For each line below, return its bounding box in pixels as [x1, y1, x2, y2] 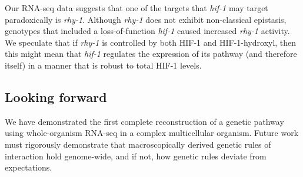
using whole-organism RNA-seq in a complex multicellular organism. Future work [5, 127, 299, 139]
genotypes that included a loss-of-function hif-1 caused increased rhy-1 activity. [5, 25, 290, 37]
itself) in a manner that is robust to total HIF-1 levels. [5, 59, 202, 71]
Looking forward [5, 87, 107, 105]
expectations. [5, 161, 52, 173]
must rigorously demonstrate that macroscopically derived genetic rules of [5, 138, 271, 150]
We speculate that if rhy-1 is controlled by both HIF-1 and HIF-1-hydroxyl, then [5, 36, 297, 48]
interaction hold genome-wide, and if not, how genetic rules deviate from [5, 149, 267, 162]
